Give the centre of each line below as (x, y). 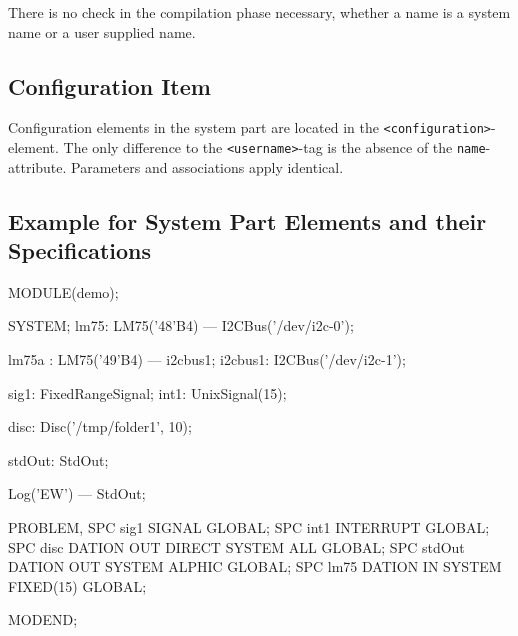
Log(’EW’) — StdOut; (77, 493)
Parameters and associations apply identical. (207, 166)
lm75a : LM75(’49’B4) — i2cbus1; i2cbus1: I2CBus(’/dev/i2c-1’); (207, 359)
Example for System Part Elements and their (247, 220)
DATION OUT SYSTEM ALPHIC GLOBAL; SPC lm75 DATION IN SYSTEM (255, 566)
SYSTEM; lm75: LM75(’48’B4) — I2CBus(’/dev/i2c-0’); (181, 325)
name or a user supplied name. (102, 31)
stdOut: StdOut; (58, 459)
